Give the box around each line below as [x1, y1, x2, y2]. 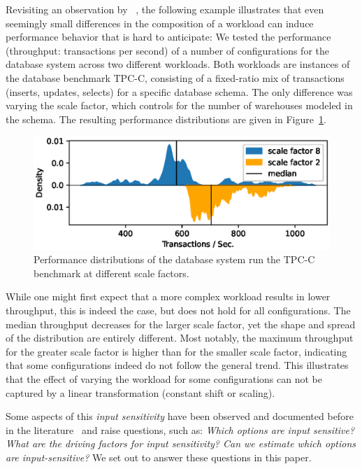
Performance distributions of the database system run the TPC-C [34, 252, 315, 267]
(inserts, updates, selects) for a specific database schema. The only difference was [6, 84, 353, 99]
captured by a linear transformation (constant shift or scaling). [6, 385, 275, 400]
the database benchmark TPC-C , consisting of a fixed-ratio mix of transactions [6, 70, 345, 85]
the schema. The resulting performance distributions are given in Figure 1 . [6, 111, 326, 126]
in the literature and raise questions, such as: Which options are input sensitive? [6, 422, 355, 437]
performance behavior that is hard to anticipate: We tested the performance [6, 29, 331, 44]
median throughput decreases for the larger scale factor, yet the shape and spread [6, 316, 356, 331]
